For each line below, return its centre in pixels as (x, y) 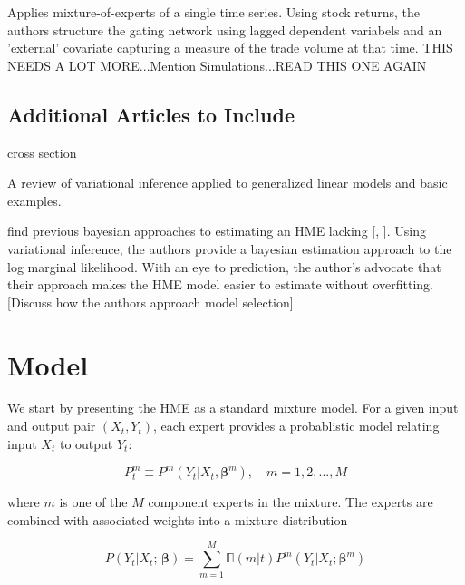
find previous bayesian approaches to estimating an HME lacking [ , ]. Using (217, 231)
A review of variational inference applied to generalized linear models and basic (228, 183)
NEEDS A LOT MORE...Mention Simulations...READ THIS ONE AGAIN (217, 65)
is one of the (93, 502)
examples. (34, 200)
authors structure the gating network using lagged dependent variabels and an (225, 29)
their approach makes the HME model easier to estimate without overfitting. (220, 284)
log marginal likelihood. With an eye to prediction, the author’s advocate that (224, 266)
